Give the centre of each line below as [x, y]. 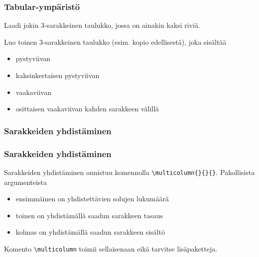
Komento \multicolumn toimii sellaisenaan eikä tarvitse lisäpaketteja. [111, 248]
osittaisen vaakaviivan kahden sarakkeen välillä [87, 109]
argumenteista [26, 182]
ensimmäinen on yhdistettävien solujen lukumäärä [92, 199]
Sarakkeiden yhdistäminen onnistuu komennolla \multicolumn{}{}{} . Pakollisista [129, 172]
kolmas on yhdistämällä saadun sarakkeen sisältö [90, 232]
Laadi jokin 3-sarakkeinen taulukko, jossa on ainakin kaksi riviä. [102, 25]
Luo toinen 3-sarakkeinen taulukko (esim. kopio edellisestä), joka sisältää [115, 42]
